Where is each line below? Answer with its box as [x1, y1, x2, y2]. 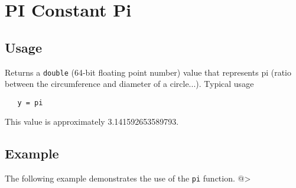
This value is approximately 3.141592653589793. [5, 115, 179, 128]
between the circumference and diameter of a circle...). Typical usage [5, 77, 254, 90]
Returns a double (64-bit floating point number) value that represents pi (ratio [5, 66, 292, 78]
